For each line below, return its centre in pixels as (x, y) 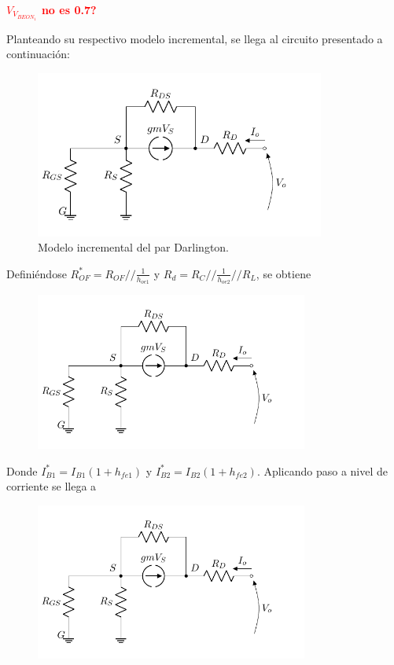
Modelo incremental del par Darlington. (134, 247)
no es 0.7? (69, 9)
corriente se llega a (52, 486)
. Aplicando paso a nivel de (322, 470)
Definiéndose (37, 273)
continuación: (38, 54)
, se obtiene (284, 273)
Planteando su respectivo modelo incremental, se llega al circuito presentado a (195, 38)
